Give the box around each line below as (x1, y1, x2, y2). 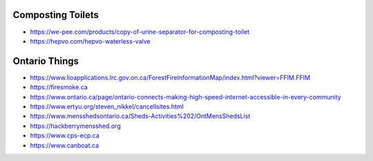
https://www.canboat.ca (30, 141, 99, 149)
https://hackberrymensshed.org (30, 122, 121, 130)
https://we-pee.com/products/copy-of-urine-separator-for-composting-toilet (30, 28, 250, 36)
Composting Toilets (12, 9, 99, 21)
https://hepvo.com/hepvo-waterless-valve (30, 37, 151, 45)
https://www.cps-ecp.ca (30, 131, 100, 140)
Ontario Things (12, 55, 79, 67)
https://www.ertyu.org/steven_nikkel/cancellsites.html (30, 102, 184, 111)
